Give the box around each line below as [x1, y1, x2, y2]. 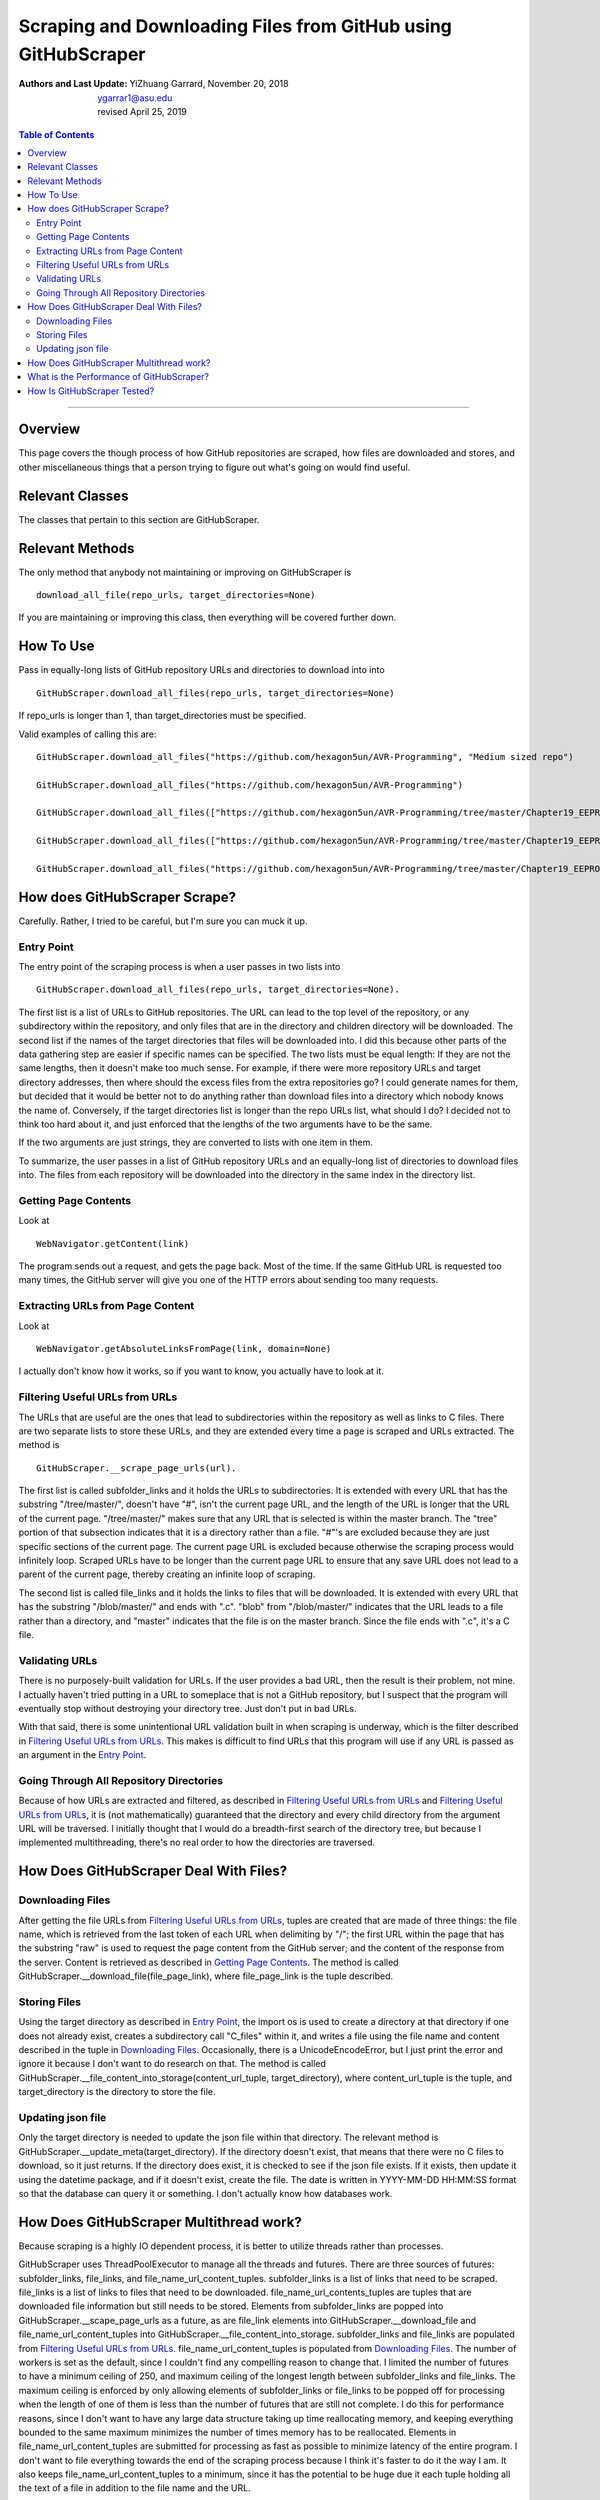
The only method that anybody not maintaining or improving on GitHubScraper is [18, 566, 352, 578]
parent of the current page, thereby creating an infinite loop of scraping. [18, 1568, 316, 1580]
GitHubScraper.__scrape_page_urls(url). [36, 1462, 237, 1474]
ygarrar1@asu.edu [97, 91, 173, 104]
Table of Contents [18, 128, 95, 140]
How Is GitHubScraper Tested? [27, 385, 155, 397]
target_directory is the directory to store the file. [18, 2086, 216, 2098]
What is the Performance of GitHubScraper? [27, 371, 210, 383]
